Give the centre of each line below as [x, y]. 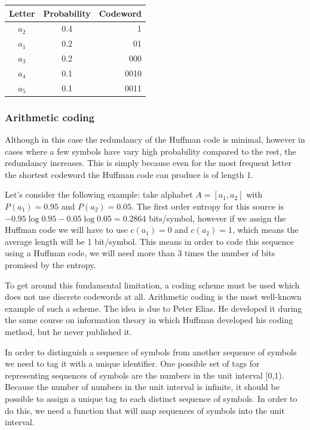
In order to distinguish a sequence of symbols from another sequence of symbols [151, 351]
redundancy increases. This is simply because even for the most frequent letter [148, 163]
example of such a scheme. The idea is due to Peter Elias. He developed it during [154, 308]
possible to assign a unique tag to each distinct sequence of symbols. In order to [151, 398]
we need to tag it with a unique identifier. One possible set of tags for [132, 363]
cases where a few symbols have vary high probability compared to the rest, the [151, 151]
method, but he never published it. [68, 331]
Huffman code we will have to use [66, 230]
